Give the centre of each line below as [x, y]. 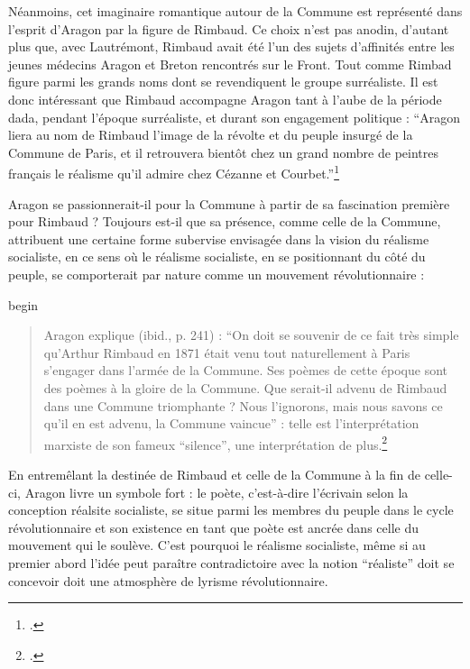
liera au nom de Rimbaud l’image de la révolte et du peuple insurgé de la [211, 135]
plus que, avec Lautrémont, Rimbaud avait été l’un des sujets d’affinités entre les [231, 46]
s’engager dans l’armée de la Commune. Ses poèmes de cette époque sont [246, 370]
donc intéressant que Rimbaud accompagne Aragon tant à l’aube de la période [225, 99]
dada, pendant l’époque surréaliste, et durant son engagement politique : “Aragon [234, 117]
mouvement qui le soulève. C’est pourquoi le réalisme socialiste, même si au [217, 545]
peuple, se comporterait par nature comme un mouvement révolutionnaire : [217, 274]
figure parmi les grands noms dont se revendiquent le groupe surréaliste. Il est [223, 82]
